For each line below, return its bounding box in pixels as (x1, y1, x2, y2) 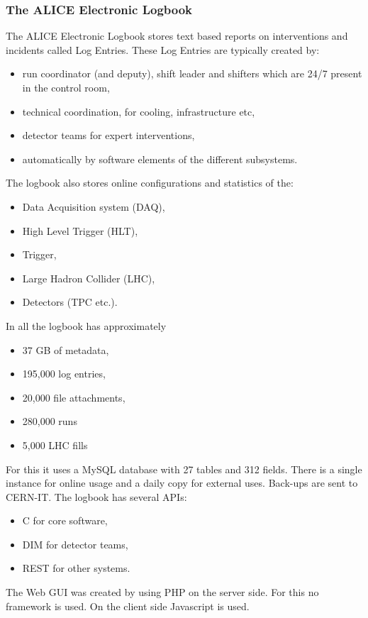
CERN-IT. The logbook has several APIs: (6, 489, 187, 504)
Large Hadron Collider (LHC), (22, 270, 155, 285)
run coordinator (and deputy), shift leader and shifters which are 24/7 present (22, 66, 362, 81)
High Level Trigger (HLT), (22, 223, 138, 238)
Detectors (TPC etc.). (22, 294, 118, 309)
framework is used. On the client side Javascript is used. (6, 598, 250, 613)
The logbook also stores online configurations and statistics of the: (6, 175, 294, 190)
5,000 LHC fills (22, 437, 88, 452)
